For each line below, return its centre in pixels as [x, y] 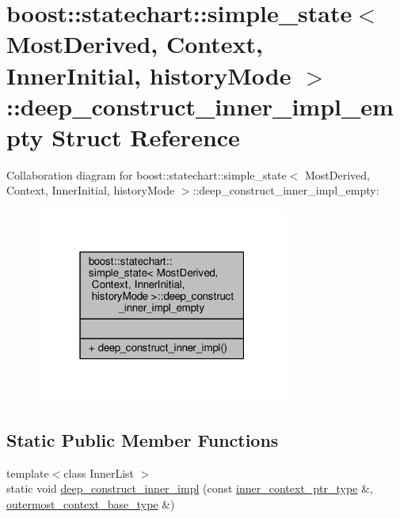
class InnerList [99, 473]
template [28, 473]
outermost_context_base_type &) [91, 504]
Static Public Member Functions [143, 440]
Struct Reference [146, 136]
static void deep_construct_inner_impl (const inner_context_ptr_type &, [190, 488]
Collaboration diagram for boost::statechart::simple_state [147, 174]
